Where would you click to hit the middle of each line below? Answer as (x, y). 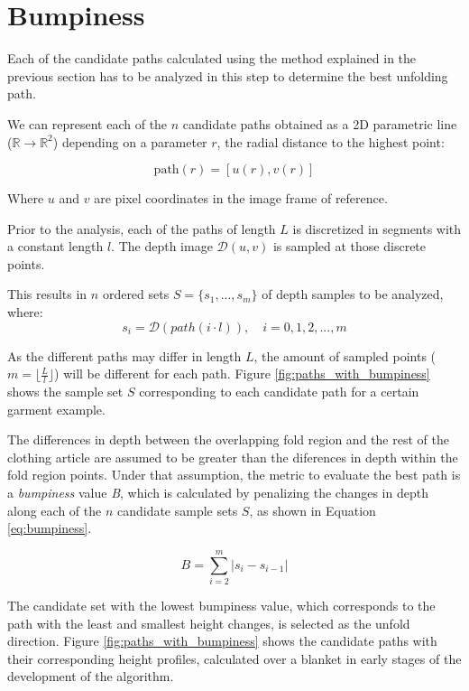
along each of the (55, 510)
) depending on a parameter (130, 141)
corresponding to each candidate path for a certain (279, 392)
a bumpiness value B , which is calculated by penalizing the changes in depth (218, 493)
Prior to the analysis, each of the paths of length (142, 228)
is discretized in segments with (377, 228)
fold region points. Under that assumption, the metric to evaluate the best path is (234, 475)
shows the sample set (65, 392)
